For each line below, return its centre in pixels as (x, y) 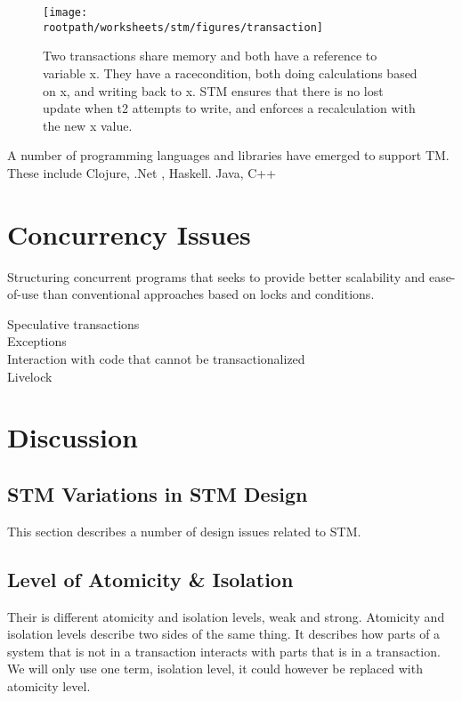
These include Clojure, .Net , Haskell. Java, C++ (142, 172)
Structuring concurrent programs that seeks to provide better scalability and (216, 276)
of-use (23, 294)
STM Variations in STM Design (158, 493)
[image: (65, 12)
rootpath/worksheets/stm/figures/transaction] (183, 27)
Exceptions (37, 341)
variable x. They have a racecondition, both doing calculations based (230, 73)
